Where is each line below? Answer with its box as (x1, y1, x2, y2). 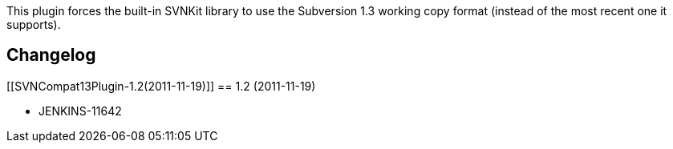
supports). (6, 18, 61, 31)
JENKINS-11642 (39, 103, 122, 118)
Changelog (6, 45, 96, 66)
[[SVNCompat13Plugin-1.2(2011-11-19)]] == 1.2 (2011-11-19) (6, 79, 316, 93)
